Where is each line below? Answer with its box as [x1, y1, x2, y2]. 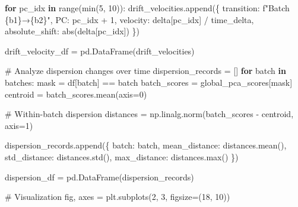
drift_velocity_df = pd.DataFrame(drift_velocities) [5, 44, 195, 57]
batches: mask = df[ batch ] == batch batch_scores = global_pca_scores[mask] [5, 76, 293, 88]
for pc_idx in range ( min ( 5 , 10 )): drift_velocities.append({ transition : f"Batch [5, 2, 290, 14]
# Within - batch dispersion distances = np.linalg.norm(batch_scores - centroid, [5, 108, 294, 120]
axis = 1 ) [5, 119, 33, 131]
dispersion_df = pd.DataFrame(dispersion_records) [5, 170, 194, 183]
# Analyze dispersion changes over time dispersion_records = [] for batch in [5, 64, 286, 77]
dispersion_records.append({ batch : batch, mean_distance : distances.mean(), [5, 139, 287, 151]
